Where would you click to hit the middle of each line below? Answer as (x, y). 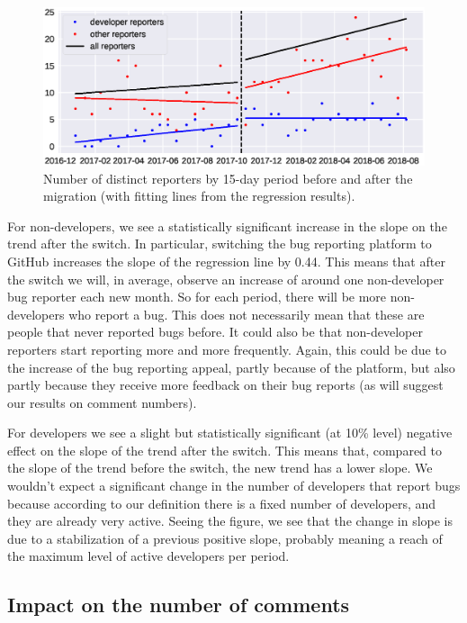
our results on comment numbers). (102, 402)
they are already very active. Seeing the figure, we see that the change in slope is (230, 521)
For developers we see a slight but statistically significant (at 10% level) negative (230, 433)
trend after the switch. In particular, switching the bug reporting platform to (220, 244)
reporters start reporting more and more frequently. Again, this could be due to (227, 349)
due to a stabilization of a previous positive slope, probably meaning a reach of (225, 538)
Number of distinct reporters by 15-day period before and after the (228, 178)
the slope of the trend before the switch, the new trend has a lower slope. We (220, 468)
